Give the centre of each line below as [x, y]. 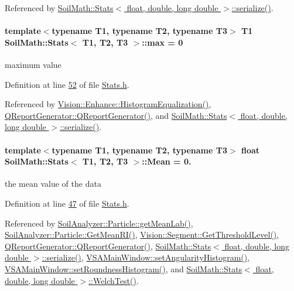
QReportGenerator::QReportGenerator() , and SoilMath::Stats [116, 115]
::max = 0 [163, 42]
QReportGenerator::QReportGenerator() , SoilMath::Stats [108, 246]
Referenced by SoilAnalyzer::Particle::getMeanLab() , [99, 223]
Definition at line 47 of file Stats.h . [67, 203]
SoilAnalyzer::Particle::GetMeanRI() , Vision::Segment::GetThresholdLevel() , [142, 234]
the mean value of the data [53, 184]
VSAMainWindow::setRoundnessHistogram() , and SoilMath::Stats [124, 268]
